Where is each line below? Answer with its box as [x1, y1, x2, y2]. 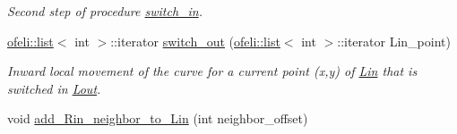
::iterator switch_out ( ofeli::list [110, 31, 280, 50]
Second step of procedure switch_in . [7, 2, 203, 20]
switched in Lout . [7, 79, 101, 97]
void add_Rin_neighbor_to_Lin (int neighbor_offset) [7, 109, 308, 128]
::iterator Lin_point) [337, 31, 451, 50]
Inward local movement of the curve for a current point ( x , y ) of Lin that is [7, 62, 418, 80]
